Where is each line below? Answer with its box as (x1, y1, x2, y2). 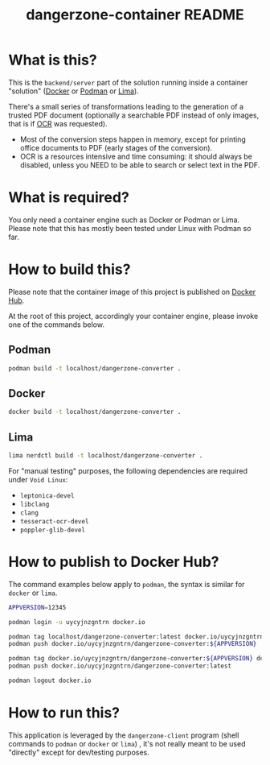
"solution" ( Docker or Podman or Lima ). (8, 86, 139, 96)
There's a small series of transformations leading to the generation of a (8, 101, 243, 111)
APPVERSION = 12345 (8, 603, 67, 611)
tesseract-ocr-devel (19, 517, 89, 525)
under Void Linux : (8, 474, 68, 484)
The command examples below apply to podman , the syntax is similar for (8, 579, 245, 589)
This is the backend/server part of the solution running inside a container (8, 77, 248, 87)
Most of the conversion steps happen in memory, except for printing (19, 134, 247, 144)
